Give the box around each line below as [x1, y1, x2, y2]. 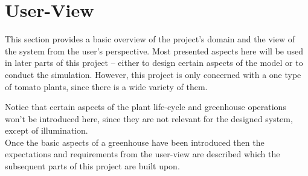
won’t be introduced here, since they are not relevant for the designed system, [5, 112, 293, 125]
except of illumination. [5, 124, 88, 137]
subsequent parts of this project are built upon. [5, 160, 180, 172]
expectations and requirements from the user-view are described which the [5, 148, 280, 160]
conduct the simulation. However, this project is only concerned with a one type [5, 68, 301, 80]
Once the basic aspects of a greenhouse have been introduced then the [5, 135, 265, 148]
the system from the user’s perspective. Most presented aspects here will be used [5, 44, 304, 57]
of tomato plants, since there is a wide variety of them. [5, 80, 208, 93]
